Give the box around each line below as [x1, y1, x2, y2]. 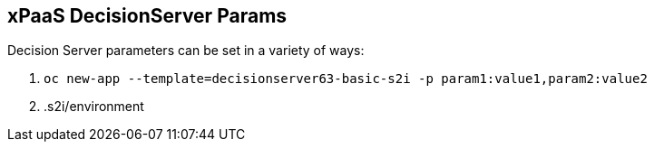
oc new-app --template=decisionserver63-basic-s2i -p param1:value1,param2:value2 [44, 71, 648, 87]
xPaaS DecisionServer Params [7, 5, 288, 27]
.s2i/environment [44, 98, 144, 115]
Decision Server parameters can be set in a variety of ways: [7, 42, 365, 59]
